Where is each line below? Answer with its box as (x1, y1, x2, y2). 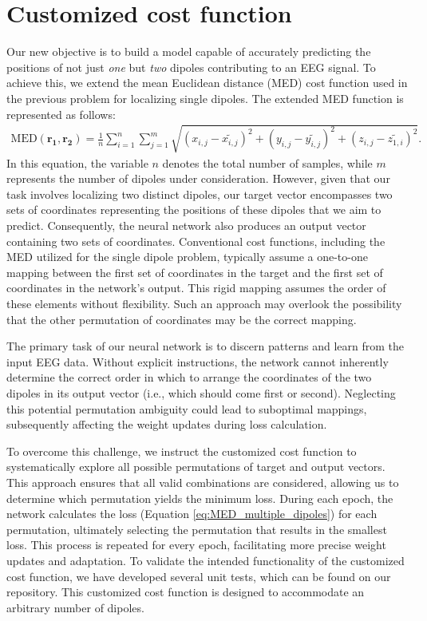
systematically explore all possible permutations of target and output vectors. (6, 458, 385, 475)
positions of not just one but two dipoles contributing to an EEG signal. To (6, 58, 376, 75)
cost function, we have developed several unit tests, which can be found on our (6, 568, 391, 584)
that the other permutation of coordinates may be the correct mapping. (6, 310, 357, 327)
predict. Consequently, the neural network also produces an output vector (6, 217, 366, 234)
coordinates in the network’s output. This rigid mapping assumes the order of (6, 279, 386, 296)
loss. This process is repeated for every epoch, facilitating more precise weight (6, 536, 386, 553)
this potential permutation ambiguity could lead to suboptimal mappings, (6, 400, 367, 417)
